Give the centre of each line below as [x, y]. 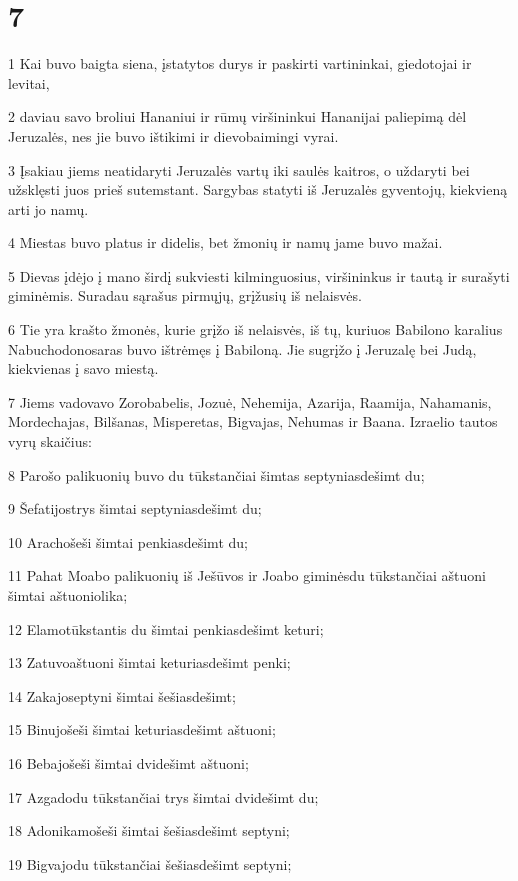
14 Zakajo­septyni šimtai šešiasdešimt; [122, 695]
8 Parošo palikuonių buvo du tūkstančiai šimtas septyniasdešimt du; [216, 474]
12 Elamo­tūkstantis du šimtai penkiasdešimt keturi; [166, 628]
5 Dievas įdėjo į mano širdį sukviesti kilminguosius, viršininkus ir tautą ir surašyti [259, 275]
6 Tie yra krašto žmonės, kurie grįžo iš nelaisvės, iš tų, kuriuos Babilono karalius [255, 329]
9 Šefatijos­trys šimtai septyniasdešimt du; [135, 508]
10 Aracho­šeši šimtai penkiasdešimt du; [128, 541]
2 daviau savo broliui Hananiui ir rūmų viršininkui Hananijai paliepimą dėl [237, 116]
